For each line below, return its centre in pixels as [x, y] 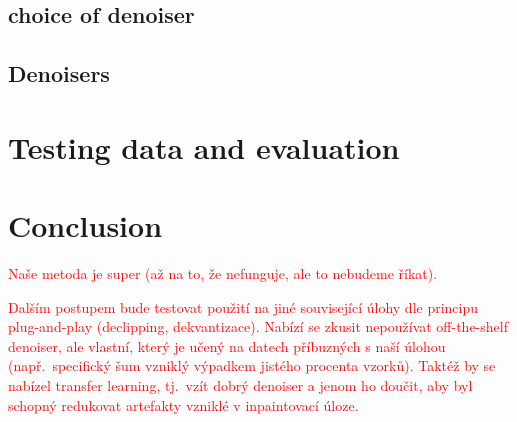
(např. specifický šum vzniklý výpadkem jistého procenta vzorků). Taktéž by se [252, 365]
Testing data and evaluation [204, 146]
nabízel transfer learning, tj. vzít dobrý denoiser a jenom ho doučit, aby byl [240, 385]
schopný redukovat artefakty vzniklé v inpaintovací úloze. [183, 404]
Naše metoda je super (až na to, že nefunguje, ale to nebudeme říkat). [223, 273]
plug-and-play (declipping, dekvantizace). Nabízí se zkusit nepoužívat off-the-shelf [258, 326]
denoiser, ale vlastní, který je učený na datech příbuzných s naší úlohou [227, 345]
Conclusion [85, 225]
